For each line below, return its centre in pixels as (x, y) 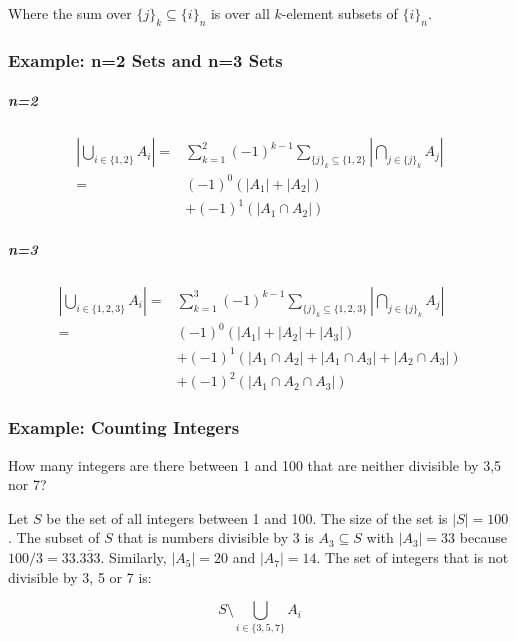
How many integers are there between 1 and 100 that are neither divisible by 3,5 (255, 464)
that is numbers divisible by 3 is (215, 537)
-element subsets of (339, 13)
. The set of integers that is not (412, 557)
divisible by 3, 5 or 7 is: (80, 576)
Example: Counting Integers (124, 427)
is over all (240, 13)
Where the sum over (70, 13)
